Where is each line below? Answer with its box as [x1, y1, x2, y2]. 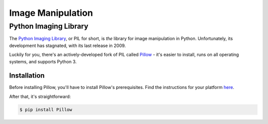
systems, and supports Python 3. [9, 58, 77, 64]
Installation [9, 72, 45, 80]
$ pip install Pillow [19, 107, 72, 112]
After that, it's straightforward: [9, 93, 71, 99]
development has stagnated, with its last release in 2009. [9, 42, 126, 48]
